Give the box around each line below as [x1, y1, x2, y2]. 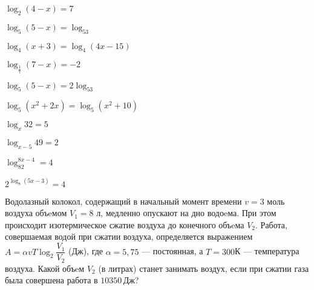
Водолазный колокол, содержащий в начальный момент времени [5, 194, 242, 207]
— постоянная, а [142, 245, 203, 257]
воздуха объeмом [5, 206, 67, 219]
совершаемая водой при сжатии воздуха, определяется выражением [5, 230, 253, 243]
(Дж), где [68, 245, 103, 257]
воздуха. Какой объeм [5, 262, 85, 274]
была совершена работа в [5, 274, 98, 286]
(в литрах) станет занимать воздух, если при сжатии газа [98, 262, 309, 274]
